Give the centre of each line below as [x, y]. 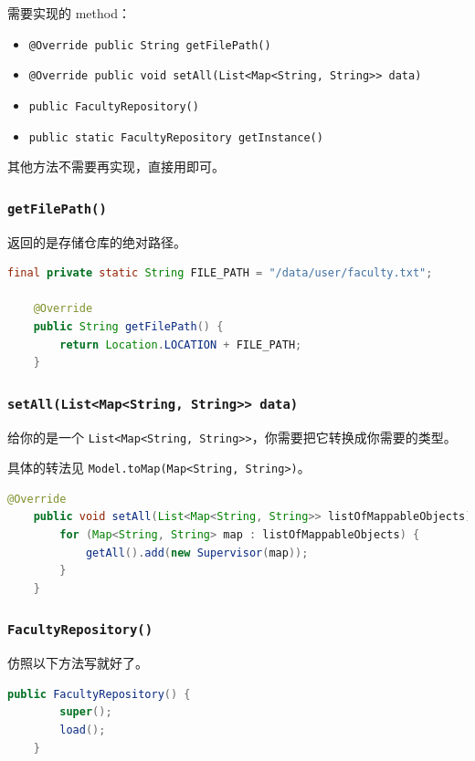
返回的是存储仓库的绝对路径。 [97, 241]
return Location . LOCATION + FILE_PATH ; [181, 344]
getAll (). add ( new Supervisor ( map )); [197, 553]
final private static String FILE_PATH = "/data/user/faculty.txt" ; [220, 273]
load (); [83, 730]
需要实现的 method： [69, 13]
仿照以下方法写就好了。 [78, 663]
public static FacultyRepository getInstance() [176, 137]
